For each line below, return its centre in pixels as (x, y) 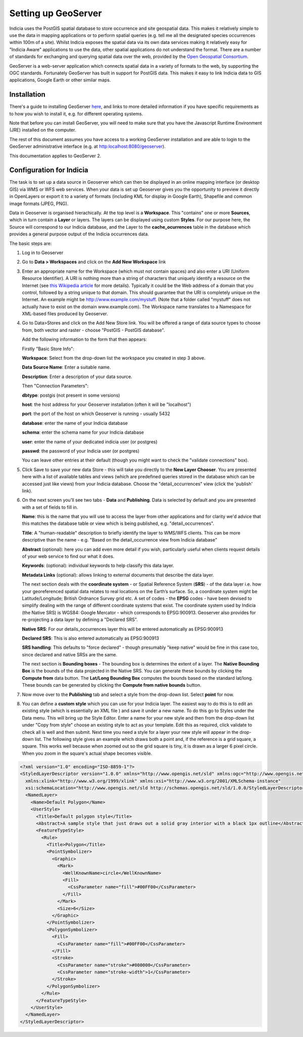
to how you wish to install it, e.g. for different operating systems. (76, 113)
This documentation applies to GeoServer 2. (55, 156)
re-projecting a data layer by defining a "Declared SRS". (80, 619)
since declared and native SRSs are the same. (70, 654)
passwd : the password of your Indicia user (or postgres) (81, 451)
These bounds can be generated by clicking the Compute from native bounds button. (112, 685)
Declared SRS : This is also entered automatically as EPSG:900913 (90, 638)
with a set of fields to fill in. (50, 507)
